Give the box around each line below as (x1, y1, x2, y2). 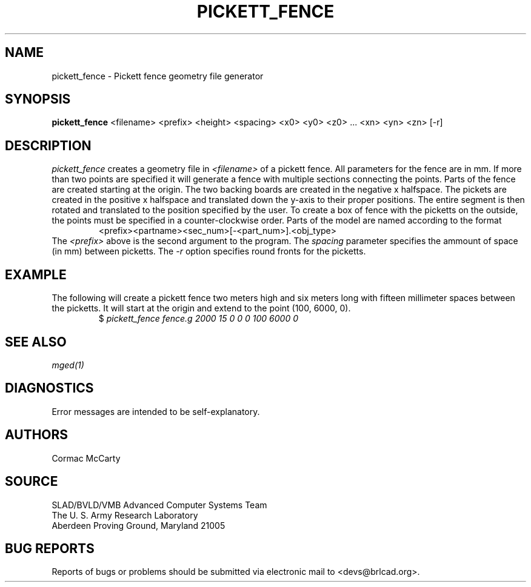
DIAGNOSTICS (5, 380, 94, 396)
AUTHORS (5, 427, 68, 443)
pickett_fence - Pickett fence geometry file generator (52, 70, 264, 81)
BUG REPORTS (5, 540, 95, 556)
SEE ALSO (5, 334, 67, 350)
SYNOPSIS (5, 91, 71, 107)
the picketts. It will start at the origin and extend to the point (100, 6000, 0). (52, 303, 351, 314)
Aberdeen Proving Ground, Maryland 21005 (52, 520, 225, 531)
